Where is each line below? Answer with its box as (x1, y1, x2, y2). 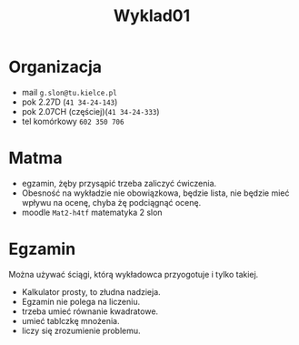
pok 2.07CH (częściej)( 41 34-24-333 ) (21, 106, 160, 117)
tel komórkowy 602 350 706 (21, 116, 125, 127)
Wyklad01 (113, 5, 191, 26)
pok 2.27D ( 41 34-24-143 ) (21, 96, 118, 107)
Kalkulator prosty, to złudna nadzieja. (21, 286, 161, 297)
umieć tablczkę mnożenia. (21, 315, 120, 326)
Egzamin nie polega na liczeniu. (21, 296, 141, 307)
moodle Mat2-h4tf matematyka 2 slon (21, 207, 163, 218)
